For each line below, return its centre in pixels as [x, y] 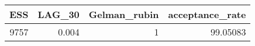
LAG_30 [58, 14]
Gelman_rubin [124, 14]
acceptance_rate [207, 14]
